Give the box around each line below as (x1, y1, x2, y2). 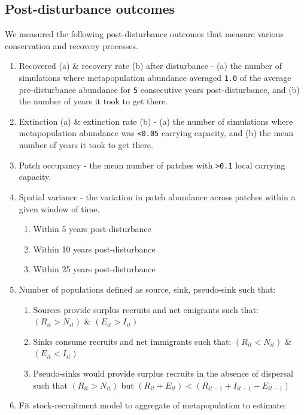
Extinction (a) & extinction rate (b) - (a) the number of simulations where (19, 115, 293, 127)
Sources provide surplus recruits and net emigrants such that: (33, 303, 259, 315)
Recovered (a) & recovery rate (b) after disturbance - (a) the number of (19, 59, 282, 72)
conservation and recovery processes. (5, 39, 138, 52)
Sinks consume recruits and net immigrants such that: (33, 335, 232, 347)
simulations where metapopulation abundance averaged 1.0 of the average (19, 71, 291, 83)
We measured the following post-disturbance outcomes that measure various (5, 28, 284, 40)
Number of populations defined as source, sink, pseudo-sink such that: (19, 282, 276, 295)
